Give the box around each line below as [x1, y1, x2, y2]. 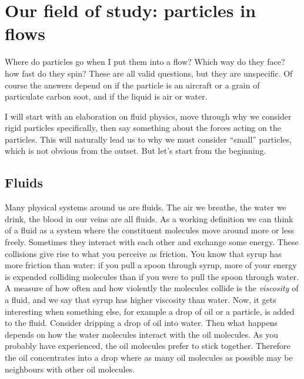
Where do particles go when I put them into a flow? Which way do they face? [5, 55, 285, 68]
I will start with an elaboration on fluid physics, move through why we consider [5, 110, 292, 122]
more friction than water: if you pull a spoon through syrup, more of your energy [5, 259, 297, 271]
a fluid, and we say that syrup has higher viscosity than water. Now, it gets [5, 294, 276, 306]
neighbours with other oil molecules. [5, 362, 135, 375]
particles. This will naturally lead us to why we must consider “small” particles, [5, 133, 292, 145]
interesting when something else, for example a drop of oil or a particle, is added [5, 305, 295, 317]
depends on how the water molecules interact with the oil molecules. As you [5, 328, 279, 340]
